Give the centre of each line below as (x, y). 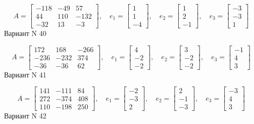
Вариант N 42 (25, 116)
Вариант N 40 (25, 33)
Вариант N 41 (25, 74)
